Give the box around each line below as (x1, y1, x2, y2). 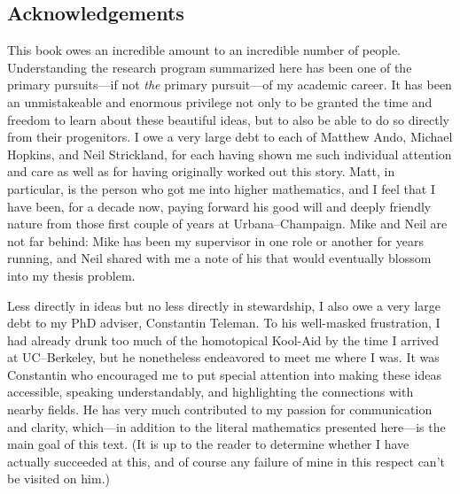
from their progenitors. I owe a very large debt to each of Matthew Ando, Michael (7, 127, 453, 146)
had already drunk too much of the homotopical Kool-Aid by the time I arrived (7, 330, 440, 349)
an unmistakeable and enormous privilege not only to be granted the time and (7, 92, 433, 111)
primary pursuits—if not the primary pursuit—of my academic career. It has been (7, 75, 452, 94)
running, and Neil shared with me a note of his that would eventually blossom (7, 249, 432, 267)
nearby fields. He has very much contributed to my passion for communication (7, 400, 433, 419)
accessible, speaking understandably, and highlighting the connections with (7, 382, 414, 401)
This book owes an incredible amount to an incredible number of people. (7, 41, 402, 59)
